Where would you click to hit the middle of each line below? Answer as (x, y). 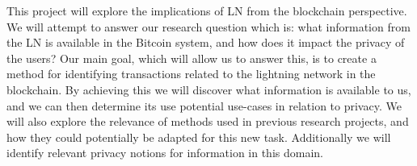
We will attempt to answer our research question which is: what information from (208, 26)
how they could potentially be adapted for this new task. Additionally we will (199, 137)
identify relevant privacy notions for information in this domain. (165, 153)
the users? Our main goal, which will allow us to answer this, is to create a (192, 58)
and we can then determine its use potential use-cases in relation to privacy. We (204, 105)
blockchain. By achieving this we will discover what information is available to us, (209, 89)
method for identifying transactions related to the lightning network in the (191, 74)
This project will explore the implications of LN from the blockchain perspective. (207, 10)
